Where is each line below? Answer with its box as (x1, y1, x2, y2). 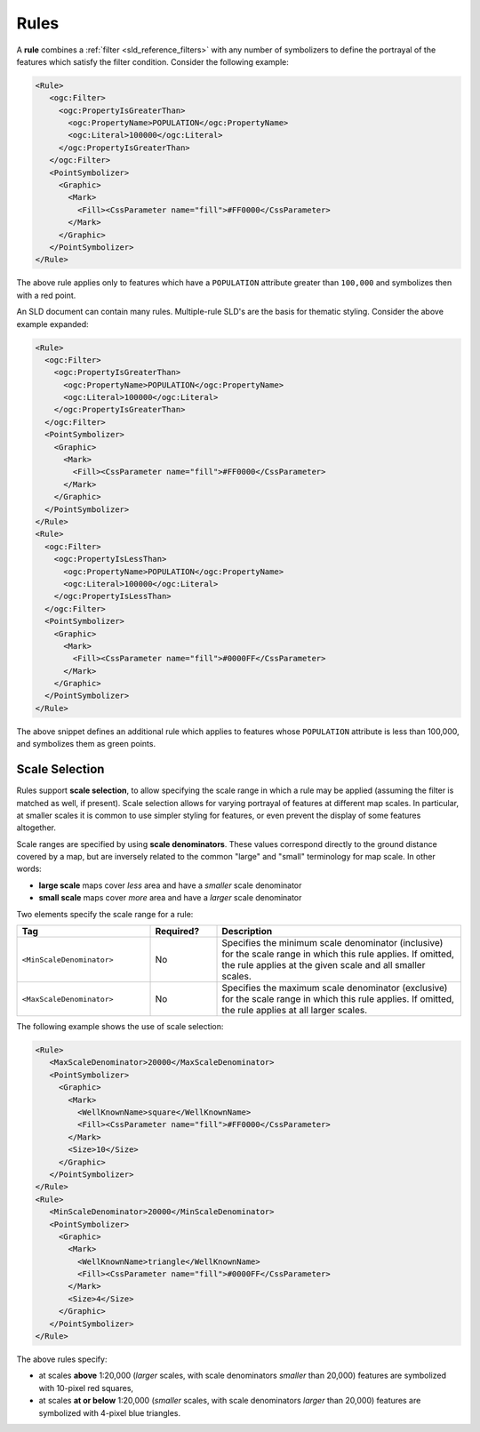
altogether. (16, 822, 57, 833)
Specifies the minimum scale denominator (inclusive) (221, 937, 444, 949)
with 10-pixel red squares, (38, 1382, 133, 1393)
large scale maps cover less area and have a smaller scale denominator (38, 880, 302, 891)
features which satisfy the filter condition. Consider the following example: (16, 56, 289, 67)
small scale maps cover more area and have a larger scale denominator (38, 892, 302, 903)
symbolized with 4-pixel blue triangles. (38, 1407, 181, 1418)
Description (221, 925, 273, 938)
